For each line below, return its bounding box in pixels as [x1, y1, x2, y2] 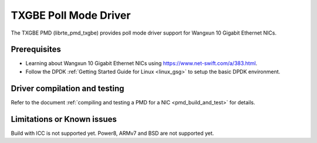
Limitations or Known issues [11, 114, 117, 124]
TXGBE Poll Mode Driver [11, 9, 131, 22]
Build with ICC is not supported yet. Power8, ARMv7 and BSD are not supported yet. [11, 130, 214, 137]
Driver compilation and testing [11, 83, 124, 93]
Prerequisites [11, 45, 61, 55]
